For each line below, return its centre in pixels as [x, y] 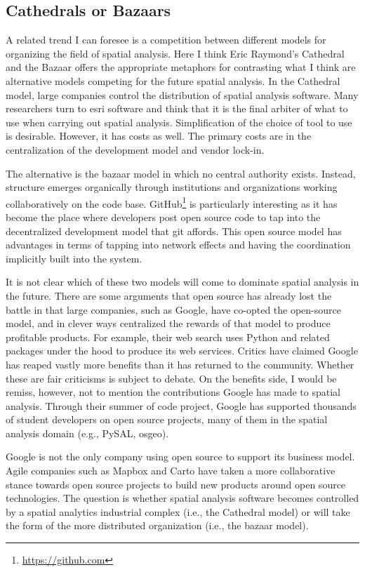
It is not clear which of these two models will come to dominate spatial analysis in [182, 282]
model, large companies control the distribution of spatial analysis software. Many [182, 94]
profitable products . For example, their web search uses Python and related [168, 337]
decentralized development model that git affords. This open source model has [174, 231]
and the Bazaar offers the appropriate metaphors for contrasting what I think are [181, 67]
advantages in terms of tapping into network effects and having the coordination [178, 245]
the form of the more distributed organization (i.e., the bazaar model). [157, 525]
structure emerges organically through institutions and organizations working [172, 187]
